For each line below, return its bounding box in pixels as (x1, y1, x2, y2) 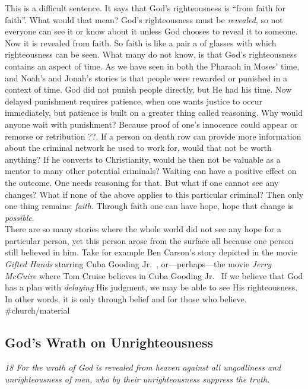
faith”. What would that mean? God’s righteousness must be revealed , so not (5, 13, 283, 26)
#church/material (5, 304, 70, 317)
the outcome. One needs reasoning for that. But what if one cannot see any (5, 176, 279, 188)
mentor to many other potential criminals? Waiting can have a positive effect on (5, 165, 297, 177)
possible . (5, 211, 34, 223)
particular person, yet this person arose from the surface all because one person (5, 234, 294, 246)
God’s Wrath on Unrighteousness (5, 333, 213, 352)
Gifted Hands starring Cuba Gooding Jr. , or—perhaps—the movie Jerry (5, 258, 271, 270)
